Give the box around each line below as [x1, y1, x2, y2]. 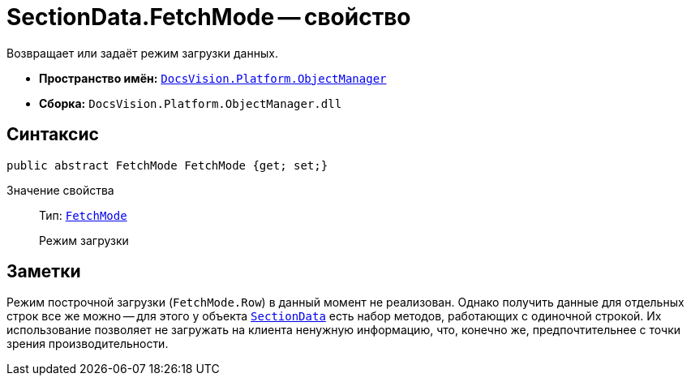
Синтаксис [6, 124, 99, 145]
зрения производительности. [6, 337, 169, 351]
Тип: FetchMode [39, 208, 127, 222]
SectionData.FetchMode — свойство [6, 3, 411, 31]
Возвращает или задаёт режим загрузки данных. [6, 45, 278, 60]
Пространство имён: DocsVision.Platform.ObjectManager [39, 71, 387, 85]
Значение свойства [6, 182, 114, 197]
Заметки [6, 261, 81, 282]
